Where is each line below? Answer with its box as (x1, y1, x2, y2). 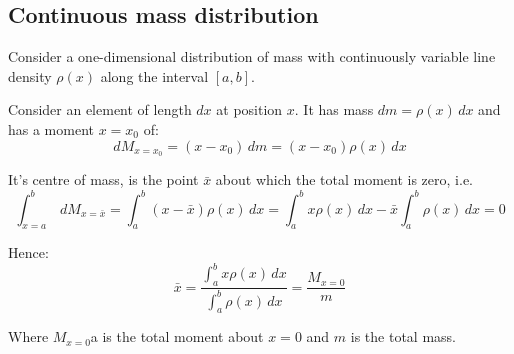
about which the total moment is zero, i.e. (215, 169, 473, 190)
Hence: (8, 242, 49, 263)
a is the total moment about (90, 326, 264, 347)
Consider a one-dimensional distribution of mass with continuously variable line (8, 46, 496, 67)
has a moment (8, 118, 95, 139)
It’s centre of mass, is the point (8, 169, 199, 190)
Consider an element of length (8, 99, 192, 120)
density (8, 65, 52, 86)
